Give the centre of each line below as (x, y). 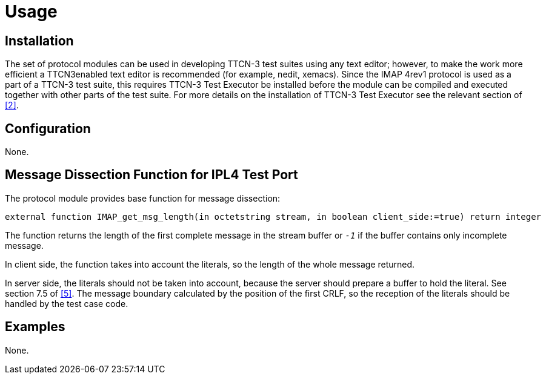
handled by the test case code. (67, 303)
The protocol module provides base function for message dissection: (143, 198)
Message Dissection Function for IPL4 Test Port (151, 175)
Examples (35, 327)
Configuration (48, 128)
